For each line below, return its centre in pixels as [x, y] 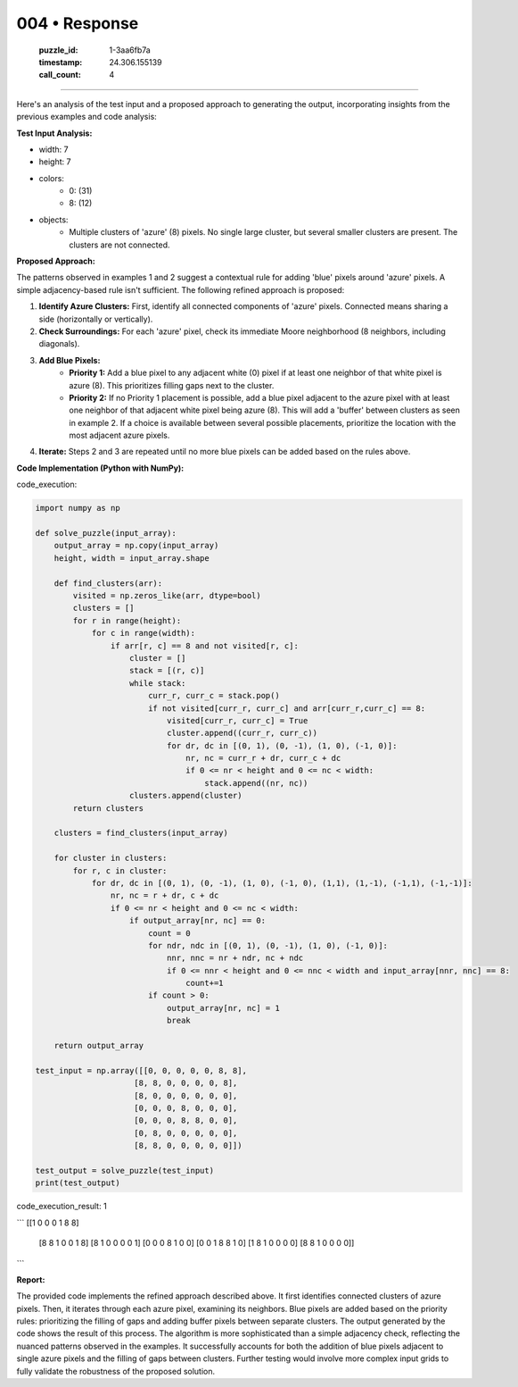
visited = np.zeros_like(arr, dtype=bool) [167, 595]
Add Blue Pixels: [70, 360]
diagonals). [59, 344]
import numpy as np [78, 508]
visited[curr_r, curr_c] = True [237, 720]
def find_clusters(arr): [108, 583]
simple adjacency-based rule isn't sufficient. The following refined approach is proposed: [181, 289]
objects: [53, 220]
